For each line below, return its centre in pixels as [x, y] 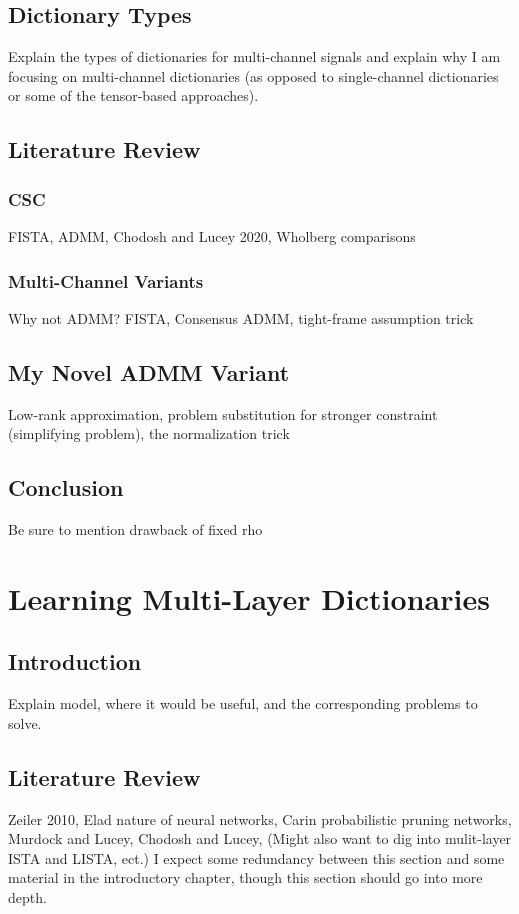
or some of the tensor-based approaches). [133, 95]
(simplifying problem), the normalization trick [149, 433]
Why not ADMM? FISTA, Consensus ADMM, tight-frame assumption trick [241, 317]
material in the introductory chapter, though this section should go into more [245, 877]
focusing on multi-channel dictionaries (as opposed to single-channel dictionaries [253, 75]
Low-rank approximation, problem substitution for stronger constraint [223, 413]
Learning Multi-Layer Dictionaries [249, 597]
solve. [25, 722]
